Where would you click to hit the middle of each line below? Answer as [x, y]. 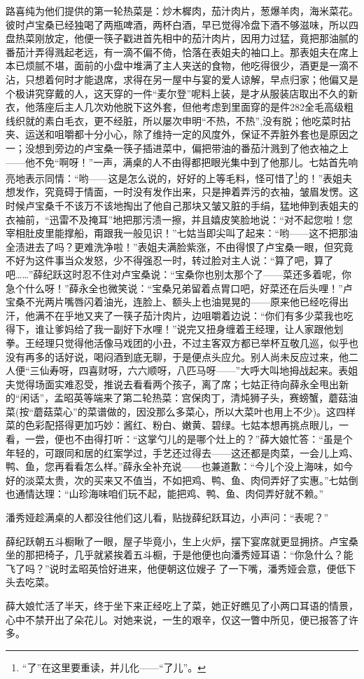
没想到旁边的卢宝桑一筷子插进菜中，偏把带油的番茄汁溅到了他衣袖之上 [187, 148]
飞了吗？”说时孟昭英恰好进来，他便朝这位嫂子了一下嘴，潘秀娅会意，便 [171, 568]
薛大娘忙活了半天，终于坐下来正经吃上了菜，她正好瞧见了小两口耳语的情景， [182, 605]
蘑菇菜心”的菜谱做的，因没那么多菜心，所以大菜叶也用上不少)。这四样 [195, 411]
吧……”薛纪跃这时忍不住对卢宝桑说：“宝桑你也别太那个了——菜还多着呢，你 [178, 274]
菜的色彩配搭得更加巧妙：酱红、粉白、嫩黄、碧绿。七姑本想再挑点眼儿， [172, 425]
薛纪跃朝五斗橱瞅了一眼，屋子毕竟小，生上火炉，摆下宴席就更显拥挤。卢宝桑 [182, 541]
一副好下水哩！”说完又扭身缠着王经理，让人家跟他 [218, 329]
